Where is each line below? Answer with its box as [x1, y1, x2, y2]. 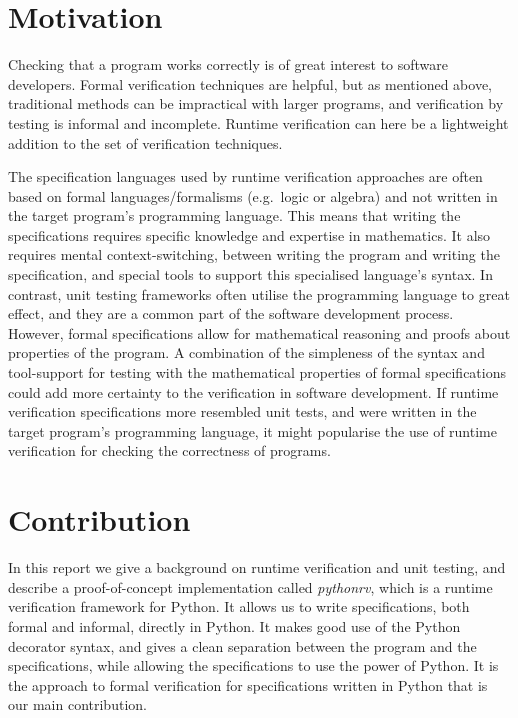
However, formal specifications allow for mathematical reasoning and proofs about [8, 322, 511, 343]
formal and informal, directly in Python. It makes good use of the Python [8, 615, 461, 636]
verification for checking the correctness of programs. [8, 440, 331, 461]
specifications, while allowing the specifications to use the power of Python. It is [8, 655, 499, 676]
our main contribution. [8, 694, 147, 715]
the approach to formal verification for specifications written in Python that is [8, 674, 488, 695]
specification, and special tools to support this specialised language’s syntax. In [8, 264, 493, 285]
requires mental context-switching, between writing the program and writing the [8, 244, 500, 265]
